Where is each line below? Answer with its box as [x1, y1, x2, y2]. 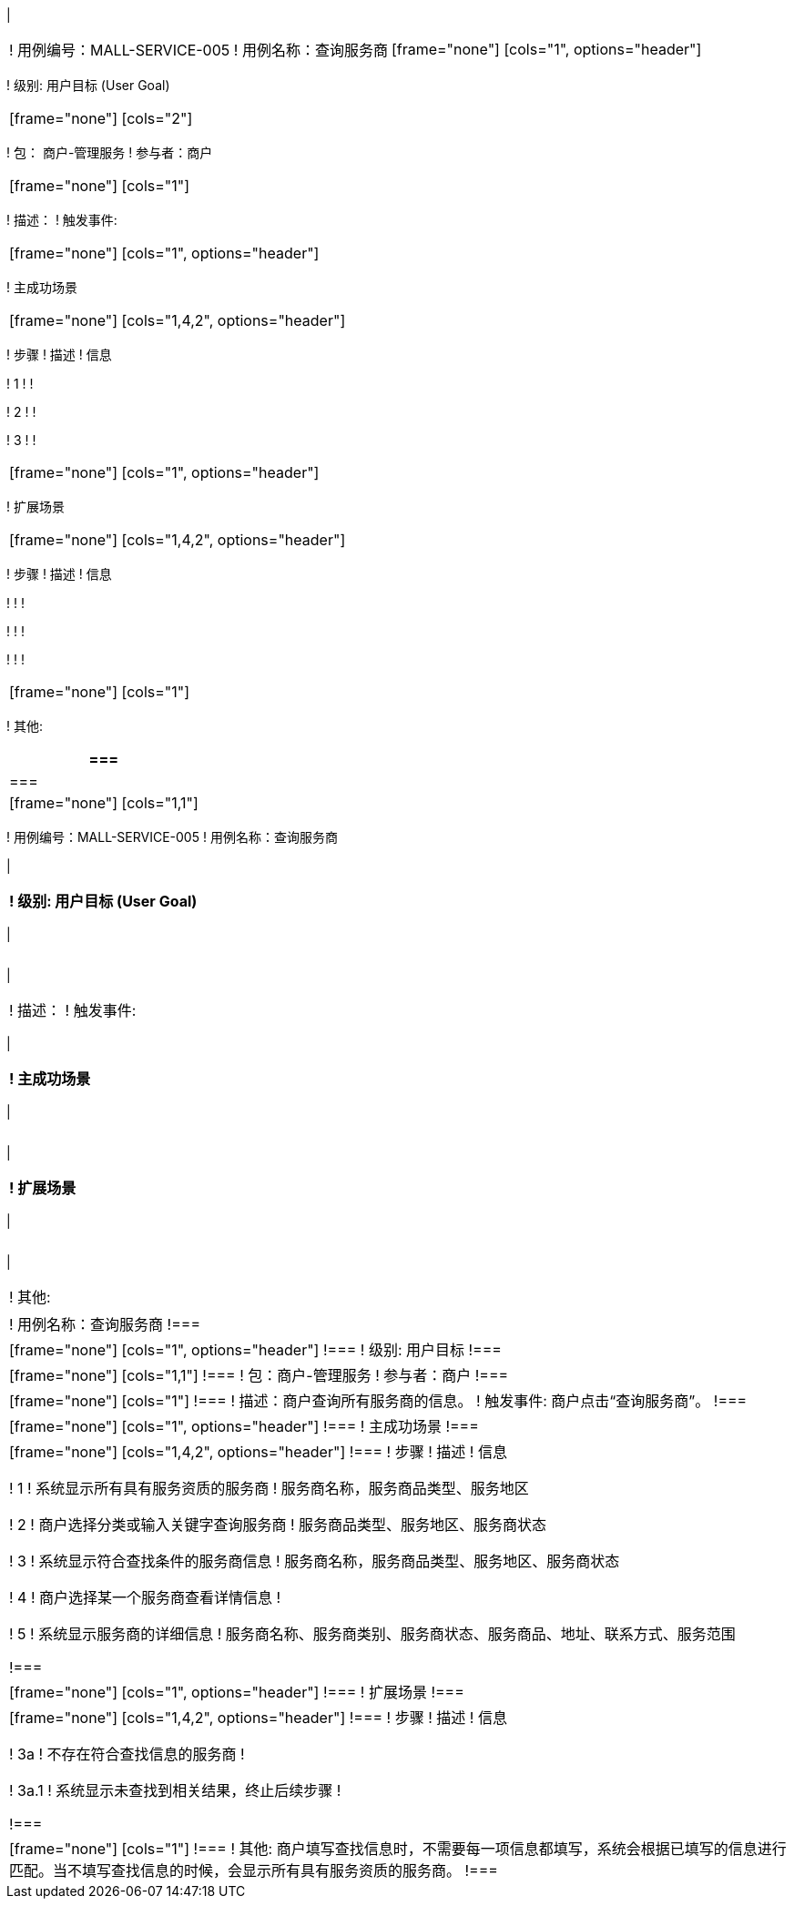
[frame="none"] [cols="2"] [9, 109, 193, 127]
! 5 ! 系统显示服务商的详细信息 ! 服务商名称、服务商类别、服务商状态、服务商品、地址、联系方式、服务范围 [9, 1625, 736, 1643]
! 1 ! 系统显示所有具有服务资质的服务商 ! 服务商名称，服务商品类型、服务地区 [9, 1479, 529, 1497]
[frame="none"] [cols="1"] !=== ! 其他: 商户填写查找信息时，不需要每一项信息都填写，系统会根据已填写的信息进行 [9, 1840, 787, 1858]
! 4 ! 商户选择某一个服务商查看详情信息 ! [9, 1588, 281, 1607]
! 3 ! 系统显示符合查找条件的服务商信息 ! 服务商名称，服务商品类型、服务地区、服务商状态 [9, 1552, 620, 1570]
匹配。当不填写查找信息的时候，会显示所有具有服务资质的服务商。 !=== [9, 1861, 498, 1880]
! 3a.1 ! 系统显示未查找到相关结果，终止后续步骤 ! [9, 1781, 341, 1800]
